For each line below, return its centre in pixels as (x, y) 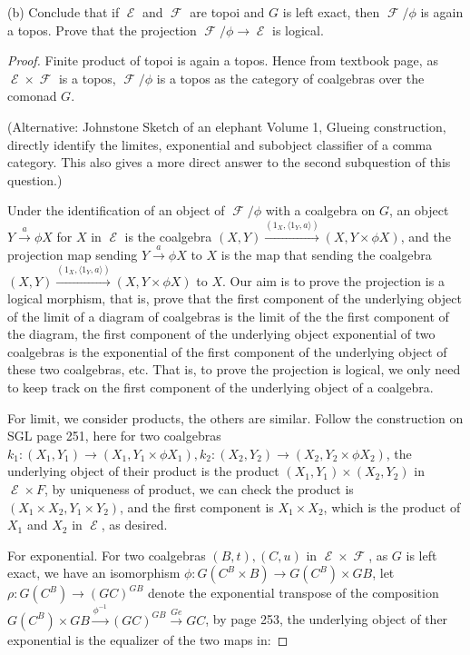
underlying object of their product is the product (143, 471)
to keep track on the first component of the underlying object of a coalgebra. (220, 387)
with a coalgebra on (320, 210)
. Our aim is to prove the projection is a (333, 280)
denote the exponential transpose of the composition (294, 593)
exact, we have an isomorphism (94, 573)
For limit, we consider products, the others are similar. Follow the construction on (235, 417)
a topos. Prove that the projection (102, 30)
